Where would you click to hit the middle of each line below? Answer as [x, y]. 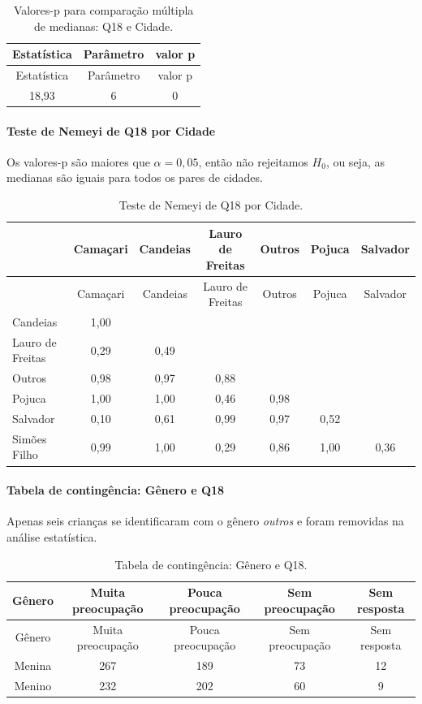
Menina [33, 665]
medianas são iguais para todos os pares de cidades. [135, 177]
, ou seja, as [355, 161]
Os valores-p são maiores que [78, 161]
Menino [33, 685]
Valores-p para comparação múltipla [103, 10]
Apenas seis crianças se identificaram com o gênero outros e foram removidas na [205, 521]
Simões [30, 438]
